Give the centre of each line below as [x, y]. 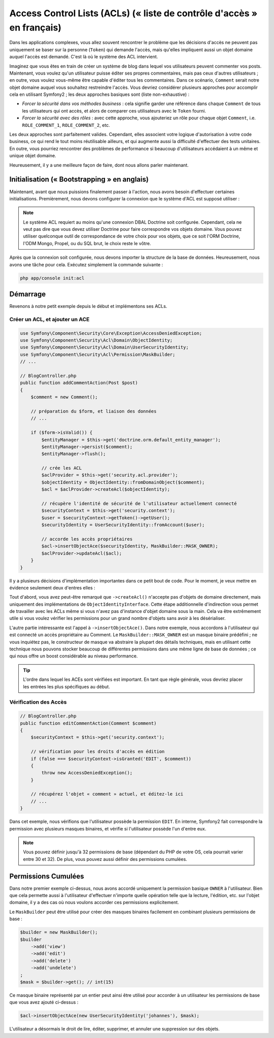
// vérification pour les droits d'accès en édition [98, 752]
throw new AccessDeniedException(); [87, 773]
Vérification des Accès [38, 702]
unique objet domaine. [33, 156]
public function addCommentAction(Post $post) [79, 383]
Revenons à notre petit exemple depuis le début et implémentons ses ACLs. [88, 306]
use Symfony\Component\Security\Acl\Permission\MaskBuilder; [98, 354]
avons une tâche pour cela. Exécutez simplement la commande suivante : [86, 264]
